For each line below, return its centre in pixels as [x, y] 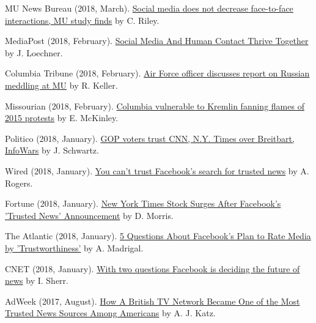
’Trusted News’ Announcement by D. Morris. [89, 215]
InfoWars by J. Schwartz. [52, 150]
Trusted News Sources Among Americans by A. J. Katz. [110, 313]
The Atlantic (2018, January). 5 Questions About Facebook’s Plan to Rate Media [158, 236]
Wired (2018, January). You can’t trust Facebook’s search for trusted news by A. [157, 170]
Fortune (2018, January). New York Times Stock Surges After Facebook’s [143, 203]
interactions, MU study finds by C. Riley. [82, 20]
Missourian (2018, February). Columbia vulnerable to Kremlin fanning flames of [155, 106]
